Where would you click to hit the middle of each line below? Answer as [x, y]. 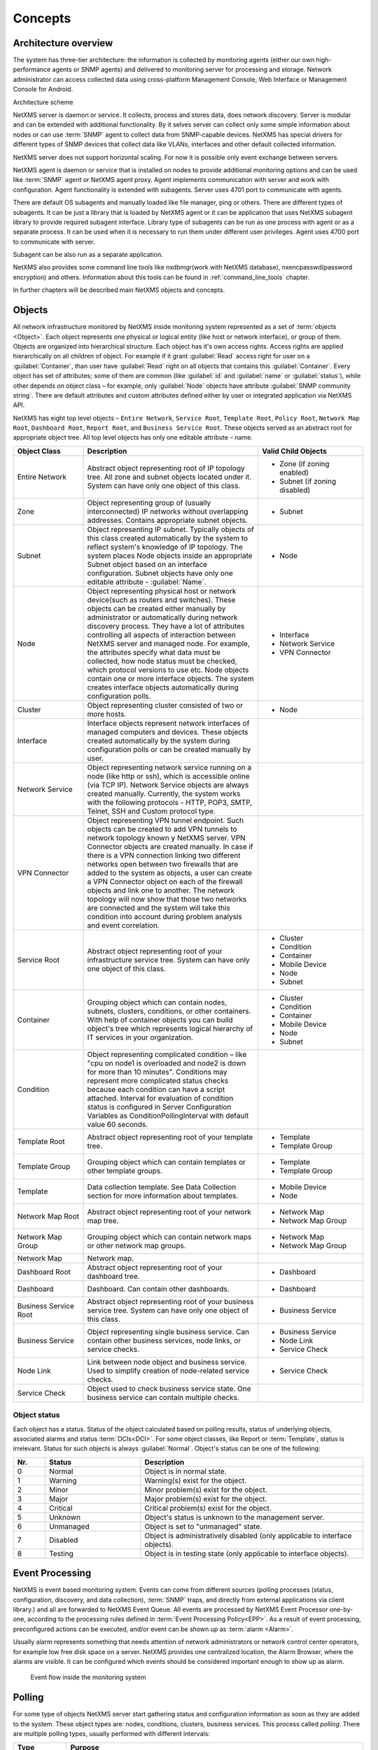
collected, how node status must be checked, [162, 661]
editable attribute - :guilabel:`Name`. [147, 582]
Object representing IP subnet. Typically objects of [171, 529]
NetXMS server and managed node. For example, [168, 643]
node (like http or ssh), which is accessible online [168, 776]
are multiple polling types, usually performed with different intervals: [111, 1734]
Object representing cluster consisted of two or [165, 705]
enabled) [294, 472]
